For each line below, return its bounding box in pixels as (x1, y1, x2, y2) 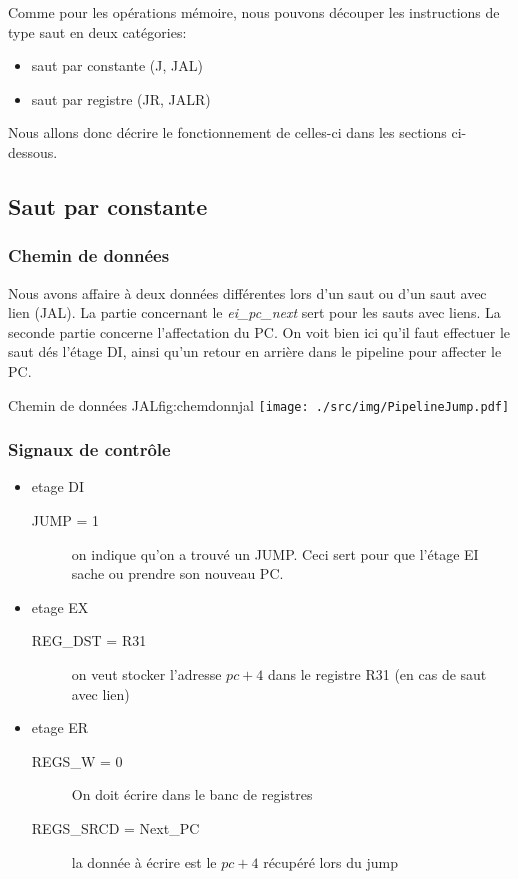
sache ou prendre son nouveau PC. (71, 563, 284, 584)
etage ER (31, 717, 89, 738)
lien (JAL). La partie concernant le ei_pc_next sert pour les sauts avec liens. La (8, 302, 501, 323)
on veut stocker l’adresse (71, 663, 222, 684)
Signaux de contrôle (8, 437, 171, 462)
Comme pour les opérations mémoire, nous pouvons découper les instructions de (8, 2, 500, 22)
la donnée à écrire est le (71, 851, 217, 872)
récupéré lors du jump (263, 851, 398, 872)
